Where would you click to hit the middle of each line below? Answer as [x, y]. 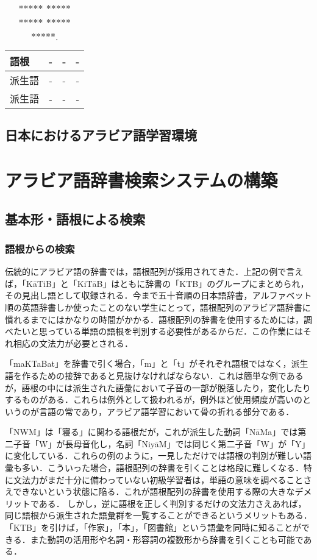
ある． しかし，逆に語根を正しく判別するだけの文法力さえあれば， [173, 503]
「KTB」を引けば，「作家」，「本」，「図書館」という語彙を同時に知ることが [153, 527]
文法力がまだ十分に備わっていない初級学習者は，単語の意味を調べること [158, 479]
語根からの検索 [40, 248]
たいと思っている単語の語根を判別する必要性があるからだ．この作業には [158, 331]
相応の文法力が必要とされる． [73, 343]
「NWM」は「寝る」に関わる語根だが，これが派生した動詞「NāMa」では [151, 432]
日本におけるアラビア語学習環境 [101, 135]
